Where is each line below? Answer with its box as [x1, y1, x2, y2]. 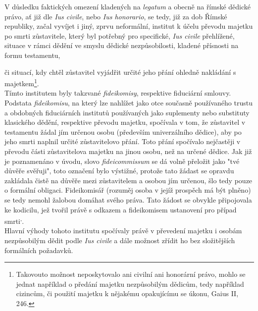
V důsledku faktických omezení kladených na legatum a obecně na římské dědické [4, 1, 251, 11]
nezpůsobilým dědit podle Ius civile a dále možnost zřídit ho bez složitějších [4, 235, 235, 245]
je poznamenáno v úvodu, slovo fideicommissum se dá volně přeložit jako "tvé [4, 155, 240, 166]
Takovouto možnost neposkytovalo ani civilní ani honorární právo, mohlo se [16, 269, 246, 279]
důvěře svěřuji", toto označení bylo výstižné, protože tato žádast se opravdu [4, 165, 234, 176]
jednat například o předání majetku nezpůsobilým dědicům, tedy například [16, 278, 244, 289]
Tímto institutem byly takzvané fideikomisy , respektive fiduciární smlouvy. [4, 88, 231, 98]
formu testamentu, [4, 50, 60, 60]
